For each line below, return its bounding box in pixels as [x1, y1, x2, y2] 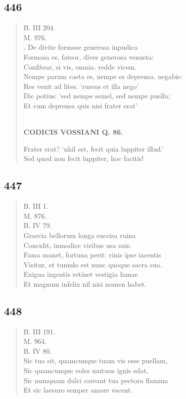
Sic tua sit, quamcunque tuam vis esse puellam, [23, 355, 168, 366]
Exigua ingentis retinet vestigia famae [23, 269, 138, 279]
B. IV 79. [23, 220, 52, 231]
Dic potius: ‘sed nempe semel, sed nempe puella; [23, 90, 170, 101]
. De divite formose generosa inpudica [23, 42, 138, 52]
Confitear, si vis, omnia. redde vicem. [23, 61, 137, 72]
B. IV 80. [23, 345, 52, 356]
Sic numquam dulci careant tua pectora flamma [23, 375, 168, 385]
